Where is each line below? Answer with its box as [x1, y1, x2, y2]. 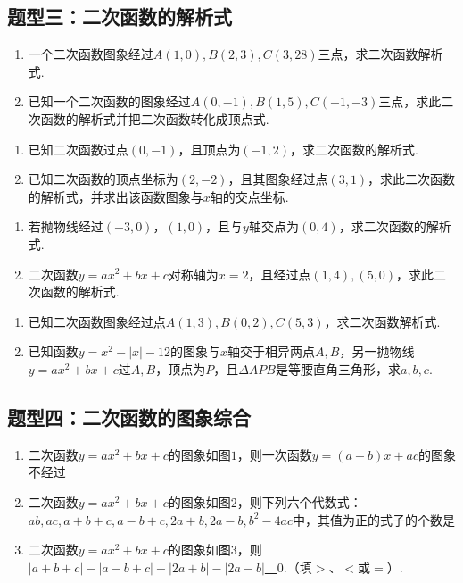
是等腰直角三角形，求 [275, 359, 401, 378]
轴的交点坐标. [210, 187, 289, 205]
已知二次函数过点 [28, 139, 128, 158]
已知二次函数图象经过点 [28, 312, 166, 330]
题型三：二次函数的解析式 [7, 3, 232, 30]
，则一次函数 [236, 445, 312, 463]
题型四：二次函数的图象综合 [7, 403, 251, 430]
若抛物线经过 [28, 217, 103, 236]
